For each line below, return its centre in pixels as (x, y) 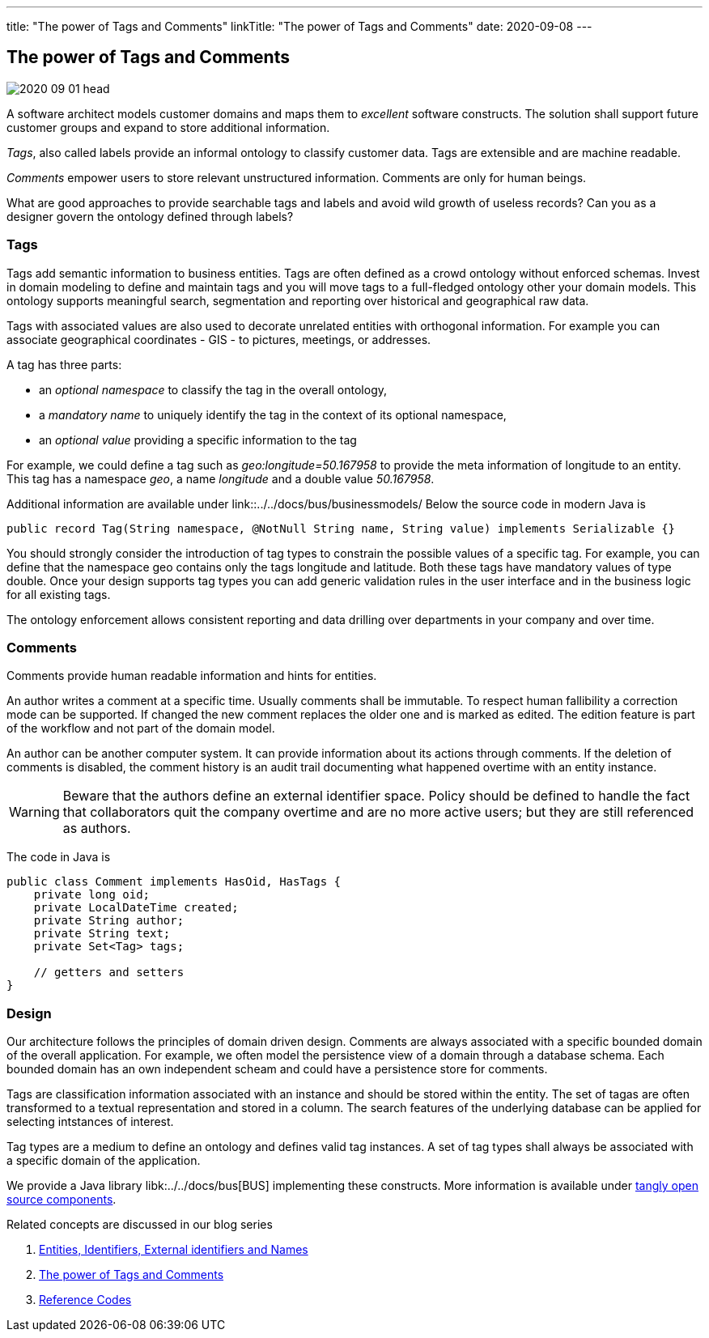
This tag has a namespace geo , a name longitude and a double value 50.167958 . (221, 478)
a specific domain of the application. (104, 1161)
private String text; (102, 934)
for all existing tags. (59, 594)
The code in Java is (59, 857)
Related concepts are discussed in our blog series (140, 1225)
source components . (62, 1200)
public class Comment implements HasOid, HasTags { (174, 882)
